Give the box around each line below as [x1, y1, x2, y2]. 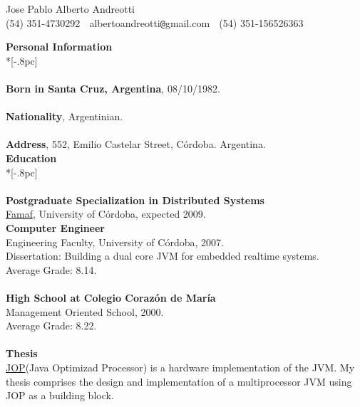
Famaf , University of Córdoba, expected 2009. [6, 206, 206, 221]
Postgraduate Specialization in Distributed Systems [6, 192, 264, 207]
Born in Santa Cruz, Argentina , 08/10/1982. [6, 81, 220, 96]
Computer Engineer [6, 220, 106, 235]
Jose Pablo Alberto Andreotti [6, 1, 135, 16]
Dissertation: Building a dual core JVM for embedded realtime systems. [6, 248, 319, 263]
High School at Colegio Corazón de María [6, 290, 216, 305]
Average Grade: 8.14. [6, 262, 97, 277]
